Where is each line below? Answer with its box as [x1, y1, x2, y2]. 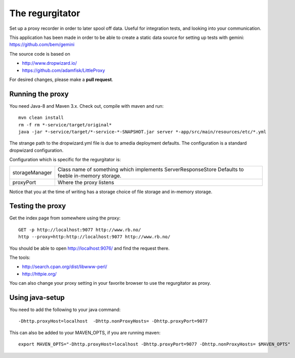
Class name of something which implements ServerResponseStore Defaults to [57, 166, 244, 173]
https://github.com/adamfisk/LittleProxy [22, 67, 105, 73]
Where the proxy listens [57, 178, 114, 186]
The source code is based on [9, 51, 70, 57]
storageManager [12, 169, 53, 176]
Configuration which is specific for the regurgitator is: [9, 157, 121, 163]
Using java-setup [9, 293, 65, 302]
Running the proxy [9, 89, 69, 98]
